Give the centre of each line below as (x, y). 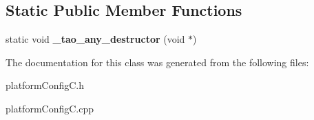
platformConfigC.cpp (50, 108)
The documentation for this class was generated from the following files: (157, 62)
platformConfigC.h (45, 85)
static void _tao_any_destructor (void (95, 39)
